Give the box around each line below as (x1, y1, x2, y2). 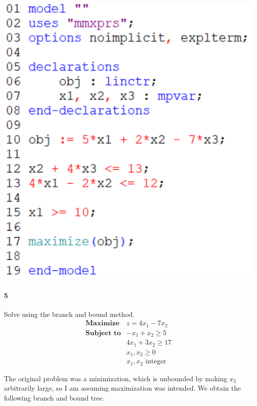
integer (145, 358, 167, 365)
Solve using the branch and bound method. (4, 308, 135, 319)
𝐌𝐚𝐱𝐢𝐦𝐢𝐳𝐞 (86, 320, 120, 327)
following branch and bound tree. (4, 392, 105, 403)
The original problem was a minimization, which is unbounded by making (4, 373, 227, 383)
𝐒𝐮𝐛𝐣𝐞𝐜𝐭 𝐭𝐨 (86, 329, 121, 337)
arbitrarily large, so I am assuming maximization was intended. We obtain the (4, 383, 241, 393)
